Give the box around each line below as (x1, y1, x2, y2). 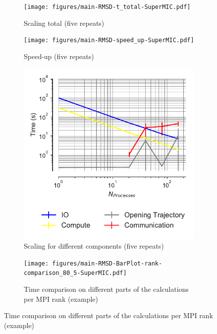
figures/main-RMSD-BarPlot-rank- (52, 260, 163, 267)
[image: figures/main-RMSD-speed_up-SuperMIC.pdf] (24, 37, 194, 44)
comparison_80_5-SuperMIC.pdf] (24, 269, 127, 277)
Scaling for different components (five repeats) (24, 241, 164, 251)
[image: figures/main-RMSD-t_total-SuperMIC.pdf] (24, 3, 191, 10)
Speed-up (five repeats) (24, 51, 94, 61)
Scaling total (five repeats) (24, 17, 105, 28)
